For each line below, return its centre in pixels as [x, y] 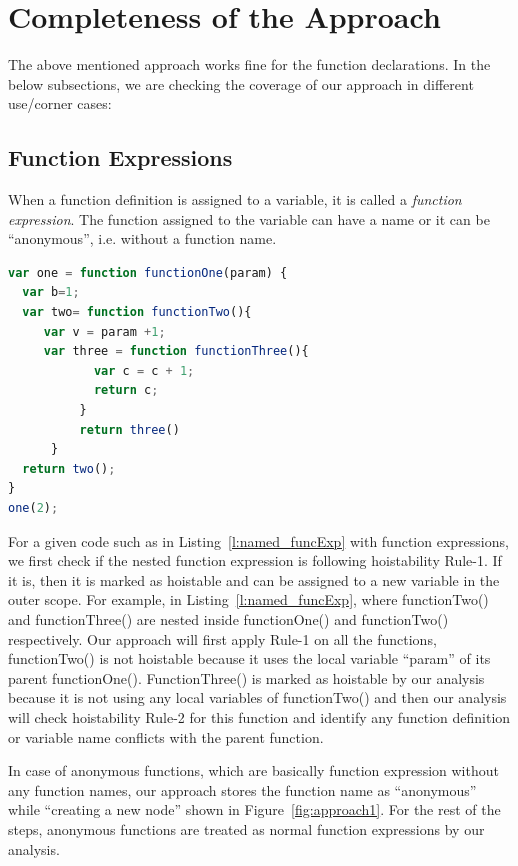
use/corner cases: [60, 103]
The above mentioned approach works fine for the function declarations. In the [249, 64]
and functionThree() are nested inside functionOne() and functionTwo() [228, 618]
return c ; [126, 390]
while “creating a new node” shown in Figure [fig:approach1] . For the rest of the [254, 809]
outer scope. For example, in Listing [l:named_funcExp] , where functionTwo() [248, 599]
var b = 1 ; [51, 292]
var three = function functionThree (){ [176, 351]
